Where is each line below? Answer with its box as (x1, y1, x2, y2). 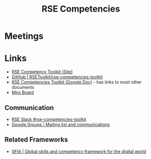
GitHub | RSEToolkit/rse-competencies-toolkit (11, 74, 103, 80)
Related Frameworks (4, 136, 68, 144)
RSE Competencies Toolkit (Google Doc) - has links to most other (11, 79, 142, 85)
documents (11, 84, 34, 90)
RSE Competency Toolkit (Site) (11, 69, 73, 75)
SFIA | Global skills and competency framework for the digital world (11, 148, 146, 154)
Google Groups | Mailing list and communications (11, 121, 110, 127)
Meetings (4, 31, 44, 42)
